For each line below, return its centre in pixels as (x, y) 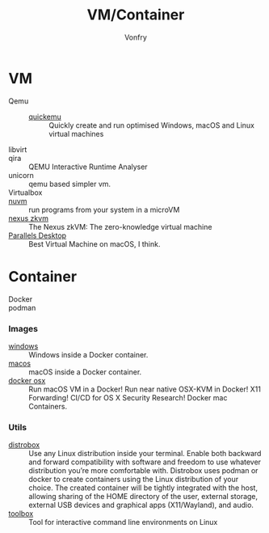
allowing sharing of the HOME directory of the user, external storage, (143, 497)
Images (23, 328)
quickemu (45, 116)
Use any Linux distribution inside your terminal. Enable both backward (145, 454)
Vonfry (136, 37)
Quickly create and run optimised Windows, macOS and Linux (151, 125)
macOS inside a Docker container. (85, 372)
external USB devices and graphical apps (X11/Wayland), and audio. (141, 505)
